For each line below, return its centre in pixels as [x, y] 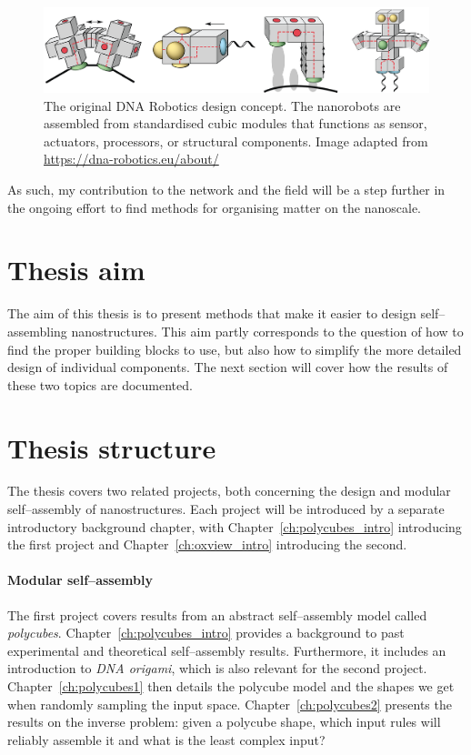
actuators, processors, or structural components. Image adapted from [236, 141]
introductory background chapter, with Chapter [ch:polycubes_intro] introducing [235, 526]
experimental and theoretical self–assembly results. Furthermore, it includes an [227, 650]
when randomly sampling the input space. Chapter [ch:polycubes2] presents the [230, 704]
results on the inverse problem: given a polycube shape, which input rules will [224, 722]
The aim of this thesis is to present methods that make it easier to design [212, 313]
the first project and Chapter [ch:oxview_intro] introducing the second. [207, 544]
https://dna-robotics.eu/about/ [131, 159]
